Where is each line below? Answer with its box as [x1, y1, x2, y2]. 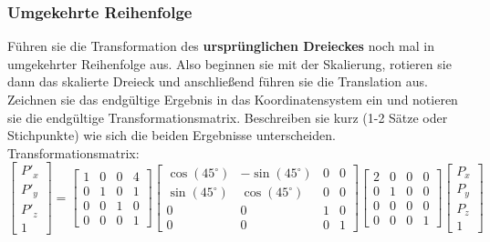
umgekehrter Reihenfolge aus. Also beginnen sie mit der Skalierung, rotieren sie [7, 54, 452, 73]
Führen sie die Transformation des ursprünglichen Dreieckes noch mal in [7, 36, 434, 55]
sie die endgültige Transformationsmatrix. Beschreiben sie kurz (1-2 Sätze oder [7, 107, 448, 126]
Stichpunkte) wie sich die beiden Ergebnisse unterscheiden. [7, 126, 336, 145]
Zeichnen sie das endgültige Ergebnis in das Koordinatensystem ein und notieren [7, 90, 458, 108]
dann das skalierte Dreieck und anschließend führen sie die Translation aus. [7, 72, 428, 91]
